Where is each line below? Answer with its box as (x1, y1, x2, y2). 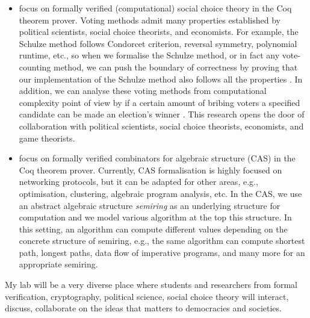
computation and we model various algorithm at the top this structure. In (19, 211, 292, 223)
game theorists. (19, 131, 75, 144)
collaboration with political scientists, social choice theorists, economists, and (19, 119, 304, 132)
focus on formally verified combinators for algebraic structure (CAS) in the (19, 152, 296, 164)
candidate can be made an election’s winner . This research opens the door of (19, 108, 305, 120)
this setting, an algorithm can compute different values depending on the (19, 222, 288, 235)
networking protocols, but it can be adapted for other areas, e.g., (19, 175, 258, 188)
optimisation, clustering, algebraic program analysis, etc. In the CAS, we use (19, 187, 302, 199)
